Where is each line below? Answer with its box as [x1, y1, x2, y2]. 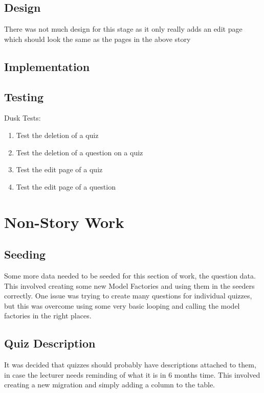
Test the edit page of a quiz [16, 164, 103, 175]
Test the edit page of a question [16, 181, 116, 192]
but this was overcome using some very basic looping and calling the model [4, 300, 240, 311]
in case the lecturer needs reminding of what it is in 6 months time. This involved [4, 369, 260, 380]
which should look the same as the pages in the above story [4, 33, 191, 44]
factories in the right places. [4, 310, 92, 321]
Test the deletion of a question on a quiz [16, 147, 143, 157]
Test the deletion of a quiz [16, 129, 99, 140]
